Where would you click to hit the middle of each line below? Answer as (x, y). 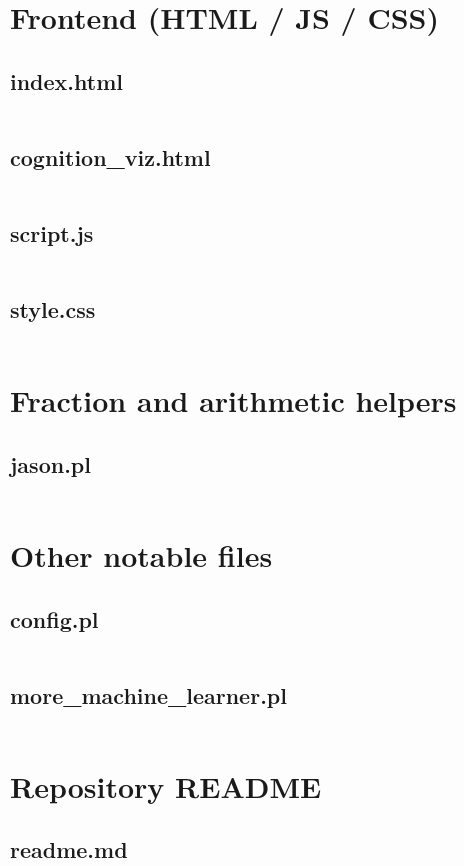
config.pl (54, 618)
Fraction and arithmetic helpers (233, 400)
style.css (53, 309)
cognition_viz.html (110, 156)
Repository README (166, 785)
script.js (52, 233)
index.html (67, 80)
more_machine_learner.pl (148, 694)
